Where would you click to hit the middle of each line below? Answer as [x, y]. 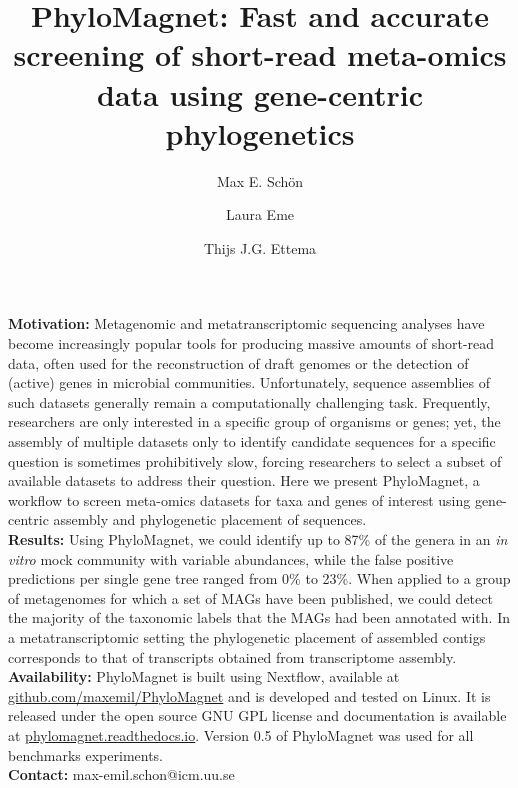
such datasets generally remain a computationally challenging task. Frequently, [249, 401]
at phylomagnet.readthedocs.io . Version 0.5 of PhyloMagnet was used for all [241, 734]
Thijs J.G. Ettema [260, 247]
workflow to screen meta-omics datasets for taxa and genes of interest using [239, 499]
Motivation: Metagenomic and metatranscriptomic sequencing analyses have [246, 323]
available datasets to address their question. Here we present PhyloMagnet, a [244, 480]
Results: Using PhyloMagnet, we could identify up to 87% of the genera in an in [258, 539]
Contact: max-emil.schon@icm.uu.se [121, 774]
